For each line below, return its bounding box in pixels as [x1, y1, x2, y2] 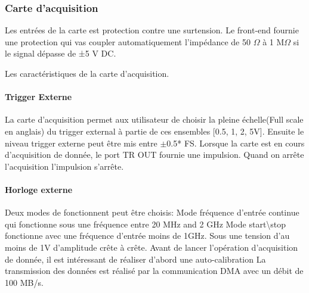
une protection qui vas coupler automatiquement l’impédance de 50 [5, 35, 251, 48]
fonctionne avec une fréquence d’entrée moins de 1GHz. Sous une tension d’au [5, 229, 290, 242]
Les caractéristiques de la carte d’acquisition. [5, 67, 169, 79]
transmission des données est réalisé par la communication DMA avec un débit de [5, 264, 304, 277]
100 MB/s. [5, 276, 44, 288]
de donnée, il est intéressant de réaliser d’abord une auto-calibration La [5, 253, 266, 265]
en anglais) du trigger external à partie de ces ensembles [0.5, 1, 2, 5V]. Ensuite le [5, 124, 304, 137]
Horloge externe [5, 183, 73, 195]
